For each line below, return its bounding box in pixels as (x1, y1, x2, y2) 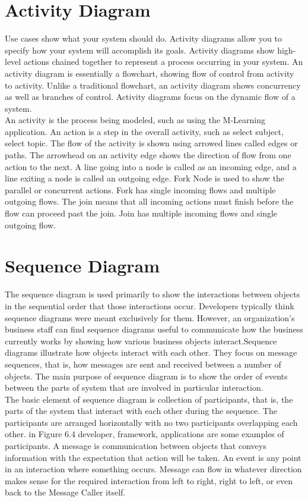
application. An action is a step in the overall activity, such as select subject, (5, 125, 284, 137)
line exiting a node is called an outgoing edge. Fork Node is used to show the (5, 172, 285, 184)
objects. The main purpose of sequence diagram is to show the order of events (5, 369, 288, 382)
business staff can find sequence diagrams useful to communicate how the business (5, 323, 303, 335)
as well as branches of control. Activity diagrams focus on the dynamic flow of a (5, 90, 296, 103)
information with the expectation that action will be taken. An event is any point (5, 451, 301, 463)
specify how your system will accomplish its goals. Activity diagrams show (5, 43, 275, 56)
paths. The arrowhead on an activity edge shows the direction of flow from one (5, 149, 291, 161)
